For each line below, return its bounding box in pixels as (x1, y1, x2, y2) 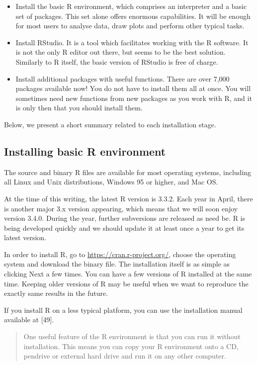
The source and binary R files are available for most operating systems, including (4, 167, 252, 177)
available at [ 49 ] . (4, 314, 54, 325)
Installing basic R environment (4, 143, 166, 159)
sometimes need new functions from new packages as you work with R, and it (15, 92, 252, 103)
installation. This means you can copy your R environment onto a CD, (23, 341, 239, 351)
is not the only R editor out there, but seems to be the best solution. (15, 47, 226, 57)
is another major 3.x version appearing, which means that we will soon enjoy (4, 203, 238, 213)
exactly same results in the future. (4, 288, 108, 298)
